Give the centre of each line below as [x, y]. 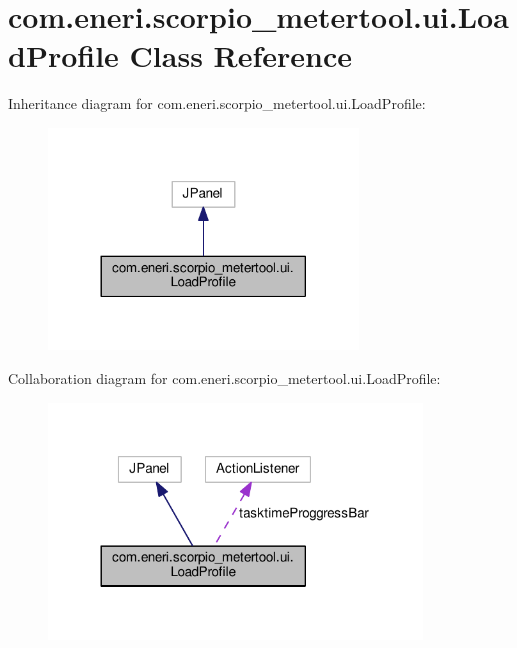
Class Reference [241, 55]
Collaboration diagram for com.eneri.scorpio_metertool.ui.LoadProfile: [224, 377]
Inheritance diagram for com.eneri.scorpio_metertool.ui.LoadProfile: [217, 103]
